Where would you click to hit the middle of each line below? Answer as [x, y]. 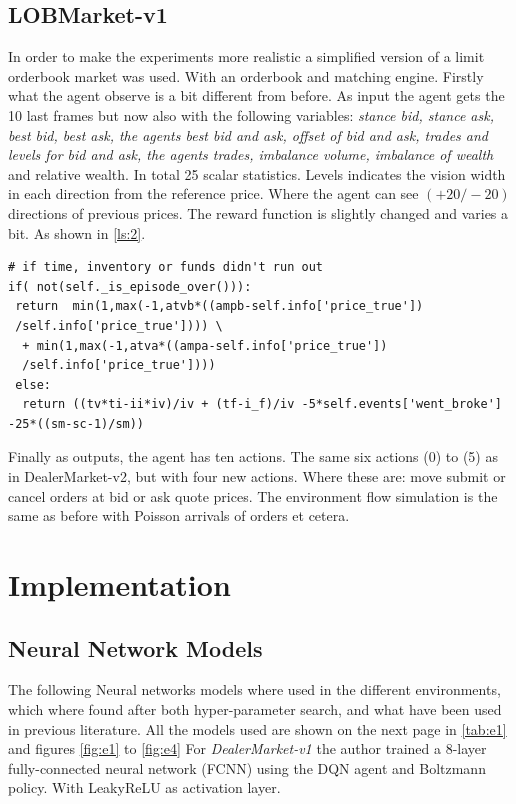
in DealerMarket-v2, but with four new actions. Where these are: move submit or [257, 476]
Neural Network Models [135, 647]
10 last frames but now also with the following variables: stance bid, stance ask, [251, 114]
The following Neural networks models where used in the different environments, [254, 689]
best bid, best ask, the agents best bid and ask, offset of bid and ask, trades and [248, 134]
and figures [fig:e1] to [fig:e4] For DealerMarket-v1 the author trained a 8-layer [247, 748]
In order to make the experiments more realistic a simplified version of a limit [246, 56]
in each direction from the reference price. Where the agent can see [213, 193]
